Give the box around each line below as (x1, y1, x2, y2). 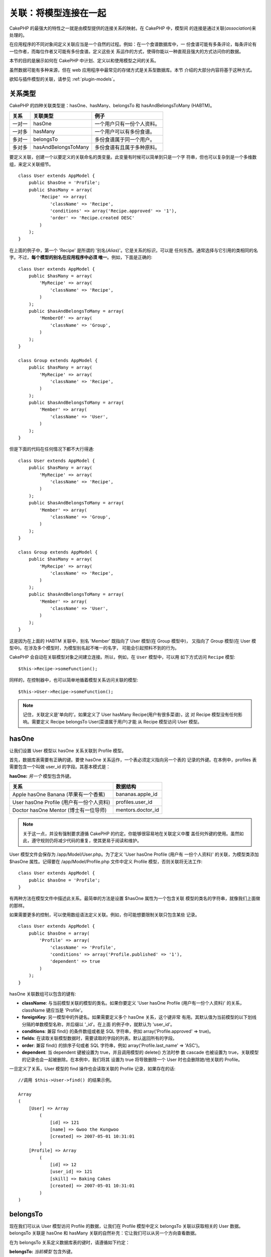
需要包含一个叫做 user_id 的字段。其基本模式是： (9, 764, 110, 770)
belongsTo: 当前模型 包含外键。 (9, 1248, 75, 1254)
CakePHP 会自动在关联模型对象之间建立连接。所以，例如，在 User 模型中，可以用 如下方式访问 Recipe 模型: (9, 654, 235, 660)
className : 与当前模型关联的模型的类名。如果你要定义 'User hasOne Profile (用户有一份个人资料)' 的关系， (22, 1000, 244, 1006)
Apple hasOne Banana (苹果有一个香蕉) (12, 791, 105, 798)
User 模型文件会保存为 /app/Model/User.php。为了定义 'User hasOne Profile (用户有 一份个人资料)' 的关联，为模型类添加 (9, 851, 259, 857)
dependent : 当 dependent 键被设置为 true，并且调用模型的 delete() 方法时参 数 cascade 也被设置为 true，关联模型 (22, 1049, 259, 1055)
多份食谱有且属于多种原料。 (94, 144, 160, 151)
